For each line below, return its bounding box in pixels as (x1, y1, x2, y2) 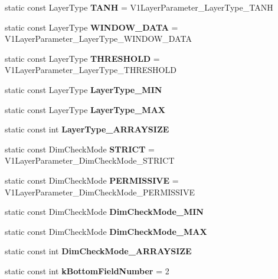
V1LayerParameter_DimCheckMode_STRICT (5, 154, 175, 167)
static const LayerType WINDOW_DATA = (5, 21, 178, 33)
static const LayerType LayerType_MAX (5, 103, 165, 115)
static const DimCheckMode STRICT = (5, 142, 155, 155)
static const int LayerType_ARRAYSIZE (5, 123, 169, 135)
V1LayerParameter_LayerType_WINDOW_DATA (5, 32, 192, 45)
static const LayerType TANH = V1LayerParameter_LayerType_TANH (5, 1, 273, 13)
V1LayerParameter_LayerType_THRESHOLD (5, 64, 176, 76)
